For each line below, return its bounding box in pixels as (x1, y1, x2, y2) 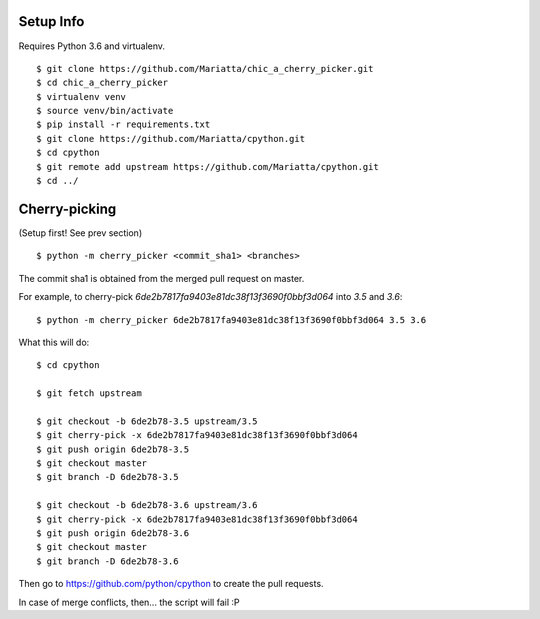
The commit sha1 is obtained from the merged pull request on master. (18, 272, 305, 284)
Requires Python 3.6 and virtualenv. (18, 40, 165, 52)
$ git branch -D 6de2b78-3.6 (36, 555, 179, 567)
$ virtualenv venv (36, 91, 127, 102)
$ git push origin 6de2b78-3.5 (36, 443, 190, 455)
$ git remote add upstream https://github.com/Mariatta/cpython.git (36, 161, 379, 172)
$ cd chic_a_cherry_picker (36, 77, 169, 89)
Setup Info (18, 13, 85, 30)
